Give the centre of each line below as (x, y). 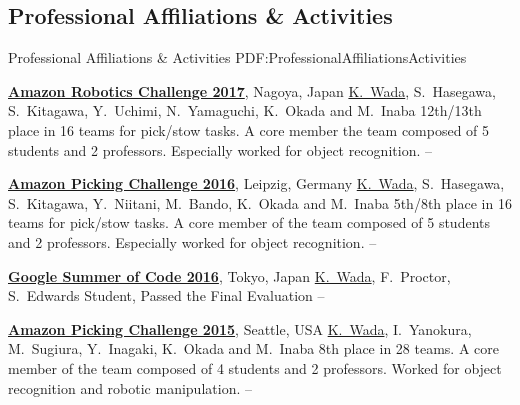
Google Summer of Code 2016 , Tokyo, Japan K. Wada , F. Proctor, (229, 275)
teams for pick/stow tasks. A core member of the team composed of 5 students (249, 222)
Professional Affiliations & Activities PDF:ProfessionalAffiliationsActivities (237, 57)
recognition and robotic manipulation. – (130, 387)
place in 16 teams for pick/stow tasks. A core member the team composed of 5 (249, 129)
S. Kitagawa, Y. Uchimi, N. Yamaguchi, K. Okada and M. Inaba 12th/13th (245, 110)
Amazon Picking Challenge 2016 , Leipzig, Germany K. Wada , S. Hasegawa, (256, 183)
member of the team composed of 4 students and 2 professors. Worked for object (255, 367)
